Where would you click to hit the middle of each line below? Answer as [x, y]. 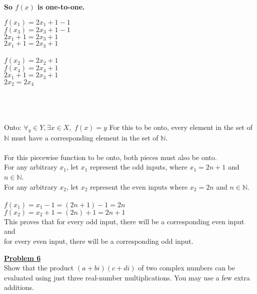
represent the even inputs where [139, 186]
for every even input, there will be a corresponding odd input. [99, 241]
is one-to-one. [61, 7]
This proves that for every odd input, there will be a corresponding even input [124, 221]
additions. [19, 287]
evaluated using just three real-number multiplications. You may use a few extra [127, 277]
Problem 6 [22, 258]
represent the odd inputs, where [139, 167]
